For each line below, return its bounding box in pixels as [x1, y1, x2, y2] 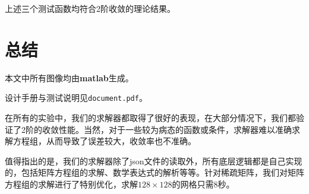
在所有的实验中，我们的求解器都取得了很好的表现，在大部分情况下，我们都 [5, 111, 296, 123]
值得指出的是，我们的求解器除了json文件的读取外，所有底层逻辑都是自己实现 [5, 154, 302, 167]
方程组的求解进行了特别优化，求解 [5, 177, 138, 190]
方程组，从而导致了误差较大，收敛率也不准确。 [12, 135, 196, 147]
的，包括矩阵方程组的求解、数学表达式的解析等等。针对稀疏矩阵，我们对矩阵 [5, 166, 304, 179]
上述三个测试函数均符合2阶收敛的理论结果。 [5, 2, 175, 14]
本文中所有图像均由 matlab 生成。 [5, 71, 134, 84]
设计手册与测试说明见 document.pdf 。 [5, 91, 147, 104]
